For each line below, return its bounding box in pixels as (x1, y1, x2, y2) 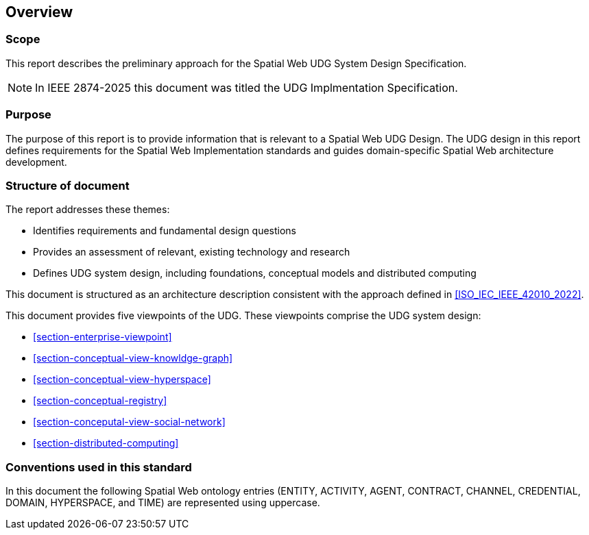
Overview (5, 3, 73, 21)
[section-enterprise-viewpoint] (33, 331, 172, 343)
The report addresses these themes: (5, 203, 170, 216)
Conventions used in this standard (5, 460, 192, 474)
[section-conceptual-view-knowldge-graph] (33, 352, 233, 364)
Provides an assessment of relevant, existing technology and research (33, 246, 350, 258)
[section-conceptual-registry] (33, 395, 167, 407)
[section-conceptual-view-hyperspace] (33, 373, 211, 386)
